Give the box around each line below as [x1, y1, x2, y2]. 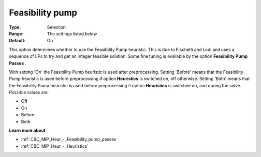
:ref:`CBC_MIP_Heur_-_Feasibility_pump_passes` [21, 136, 118, 142]
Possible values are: [9, 90, 49, 95]
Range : [9, 31, 24, 36]
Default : [9, 38, 26, 44]
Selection [47, 24, 66, 30]
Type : [9, 24, 21, 30]
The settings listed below [47, 31, 97, 36]
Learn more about [9, 127, 46, 133]
